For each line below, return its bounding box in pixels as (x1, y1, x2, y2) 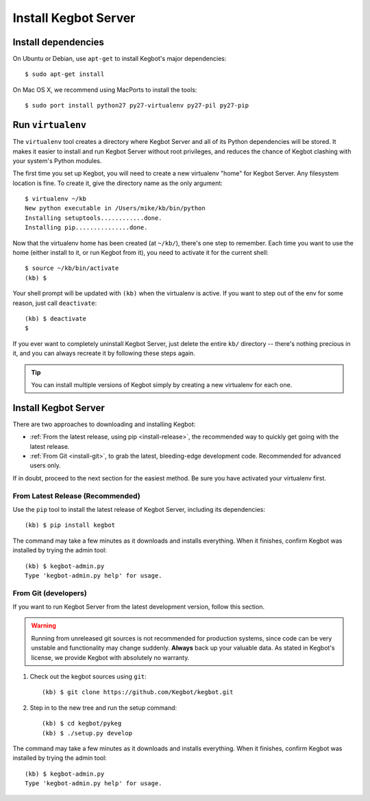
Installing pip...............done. (25, 223, 148, 232)
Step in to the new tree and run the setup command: (29, 703, 177, 712)
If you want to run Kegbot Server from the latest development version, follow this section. (12, 603, 265, 611)
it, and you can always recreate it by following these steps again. (12, 349, 195, 358)
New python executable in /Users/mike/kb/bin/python (25, 204, 206, 212)
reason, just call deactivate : (12, 299, 97, 307)
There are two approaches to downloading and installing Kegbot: (12, 420, 196, 428)
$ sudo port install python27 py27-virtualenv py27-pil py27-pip (25, 101, 249, 110)
